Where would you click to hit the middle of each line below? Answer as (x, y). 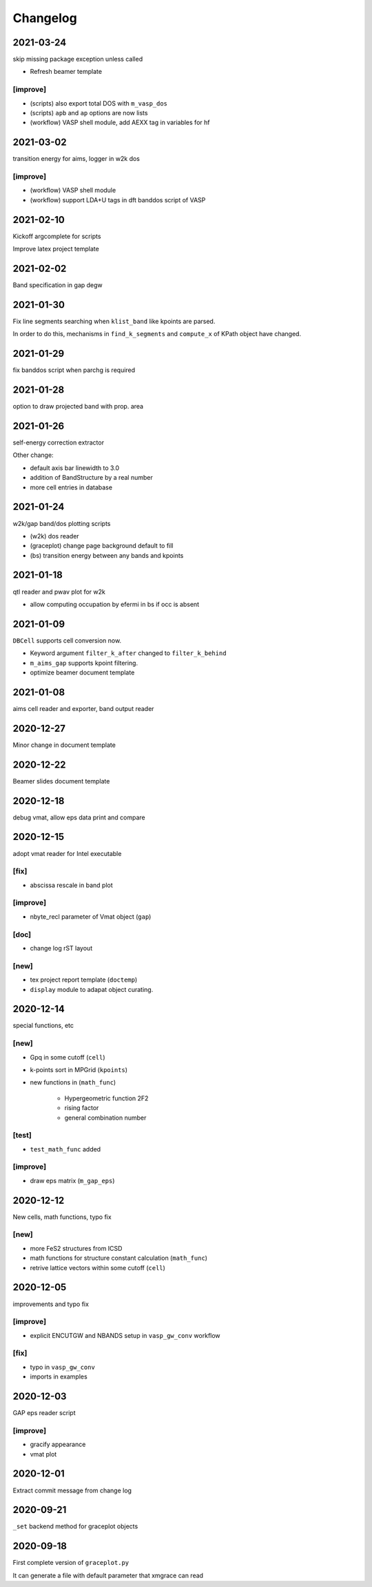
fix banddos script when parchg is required (74, 370)
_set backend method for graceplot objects (75, 1526)
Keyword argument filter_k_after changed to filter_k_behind (128, 653)
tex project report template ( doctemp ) (84, 980)
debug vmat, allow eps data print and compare (79, 817)
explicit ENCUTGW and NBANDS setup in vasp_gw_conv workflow (125, 1335)
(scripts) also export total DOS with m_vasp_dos (99, 103)
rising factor (82, 1108)
